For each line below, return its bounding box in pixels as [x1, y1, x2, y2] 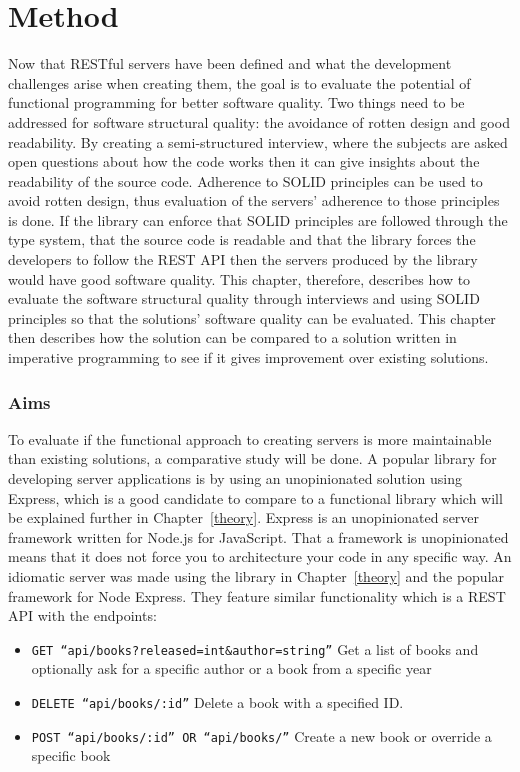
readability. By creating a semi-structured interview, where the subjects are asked [8, 131, 508, 152]
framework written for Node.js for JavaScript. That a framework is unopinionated [8, 526, 509, 547]
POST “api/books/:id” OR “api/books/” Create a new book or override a [31, 725, 492, 746]
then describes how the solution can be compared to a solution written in [8, 327, 457, 348]
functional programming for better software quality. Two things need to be [8, 92, 465, 113]
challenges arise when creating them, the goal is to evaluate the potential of [8, 72, 471, 93]
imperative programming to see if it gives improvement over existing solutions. [8, 347, 489, 368]
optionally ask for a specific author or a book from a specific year [31, 658, 432, 679]
